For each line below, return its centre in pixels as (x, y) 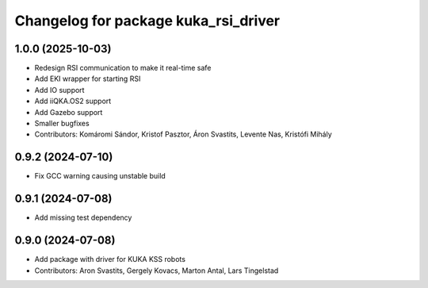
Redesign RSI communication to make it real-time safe (123, 68)
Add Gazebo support (69, 112)
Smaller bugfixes (62, 124)
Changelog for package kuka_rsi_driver (147, 21)
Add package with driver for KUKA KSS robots (110, 259)
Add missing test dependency (83, 217)
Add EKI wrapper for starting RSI (88, 79)
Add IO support (59, 90)
